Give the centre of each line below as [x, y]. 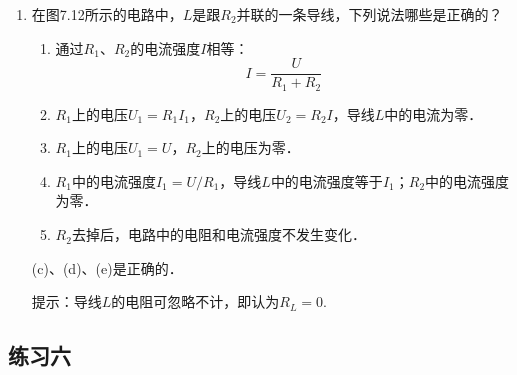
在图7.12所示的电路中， [107, 14]
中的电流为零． [433, 113]
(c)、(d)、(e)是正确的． [107, 267]
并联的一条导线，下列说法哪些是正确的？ [369, 14]
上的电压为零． [250, 147]
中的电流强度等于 [326, 180]
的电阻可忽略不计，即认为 [195, 301]
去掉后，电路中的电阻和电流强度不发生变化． [218, 234]
